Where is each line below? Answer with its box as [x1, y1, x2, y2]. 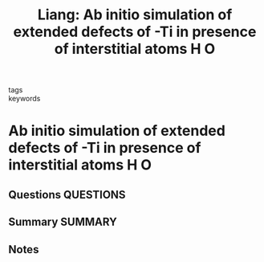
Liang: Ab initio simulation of [37, 6, 233, 24]
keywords [8, 94, 41, 104]
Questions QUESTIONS [8, 187, 126, 202]
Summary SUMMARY [8, 215, 118, 229]
